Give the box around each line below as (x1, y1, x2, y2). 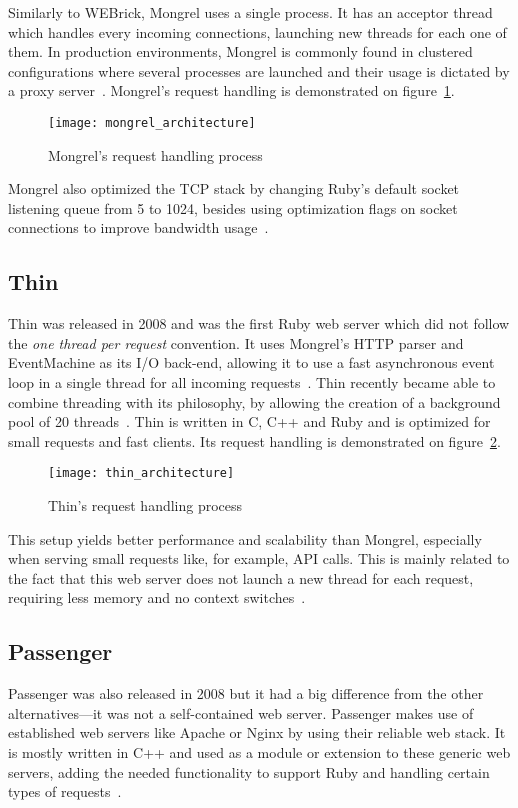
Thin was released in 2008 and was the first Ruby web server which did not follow (8, 313, 510, 334)
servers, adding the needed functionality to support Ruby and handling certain (8, 761, 490, 782)
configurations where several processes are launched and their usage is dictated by (8, 60, 510, 81)
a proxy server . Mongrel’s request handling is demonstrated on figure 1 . (8, 80, 455, 101)
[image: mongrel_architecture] (48, 115, 256, 130)
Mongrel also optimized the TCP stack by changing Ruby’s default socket (8, 178, 460, 199)
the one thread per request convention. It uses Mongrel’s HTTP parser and (8, 332, 464, 353)
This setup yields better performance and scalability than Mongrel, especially (8, 528, 482, 549)
